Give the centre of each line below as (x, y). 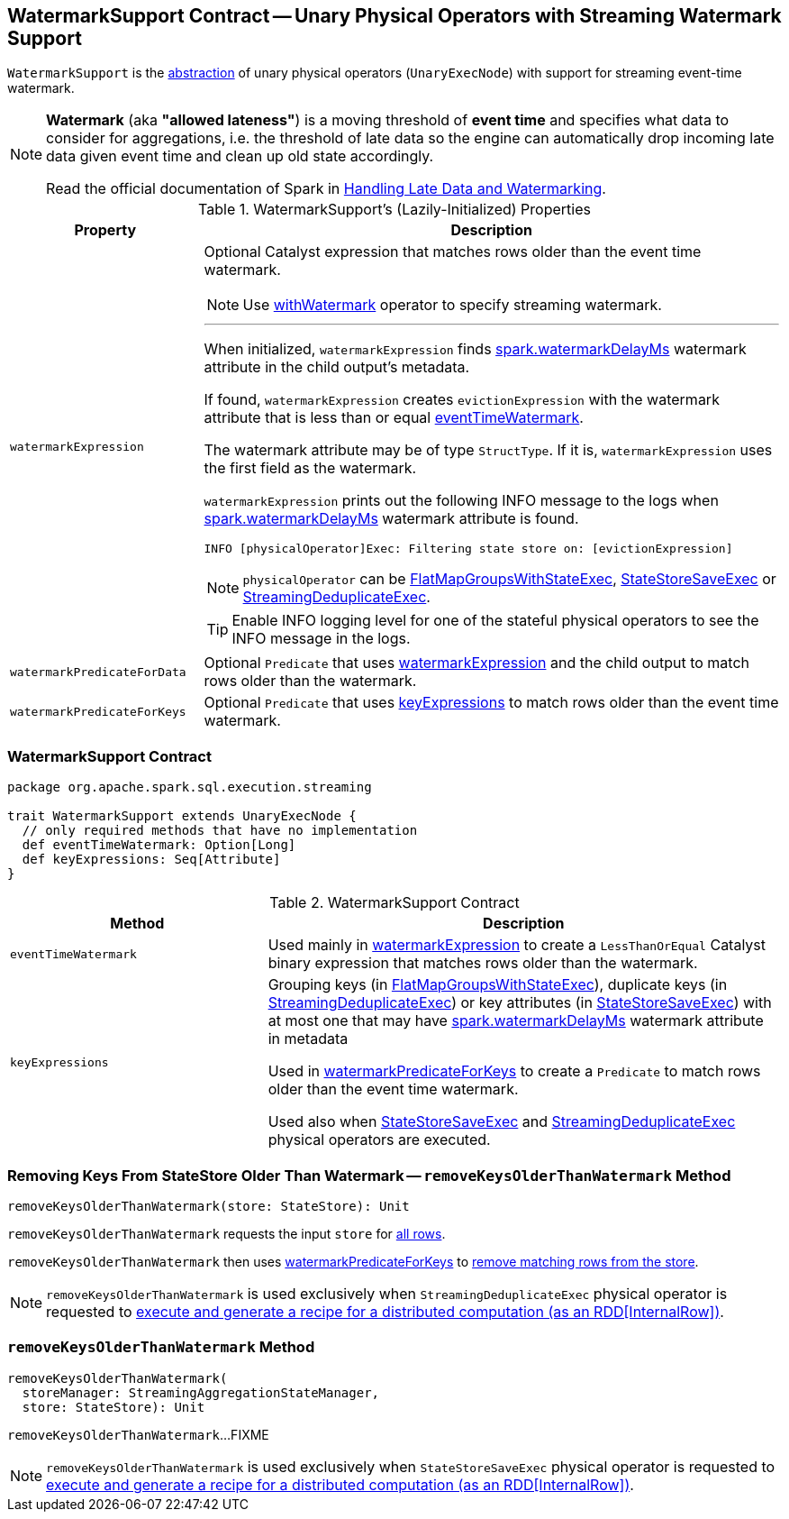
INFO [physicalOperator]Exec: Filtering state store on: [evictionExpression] (468, 549)
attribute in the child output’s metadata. (337, 367)
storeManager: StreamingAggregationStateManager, (201, 1392)
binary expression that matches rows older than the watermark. (483, 963)
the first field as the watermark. (310, 468)
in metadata (308, 1039)
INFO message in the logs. (321, 639)
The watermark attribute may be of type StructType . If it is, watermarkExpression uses (488, 450)
